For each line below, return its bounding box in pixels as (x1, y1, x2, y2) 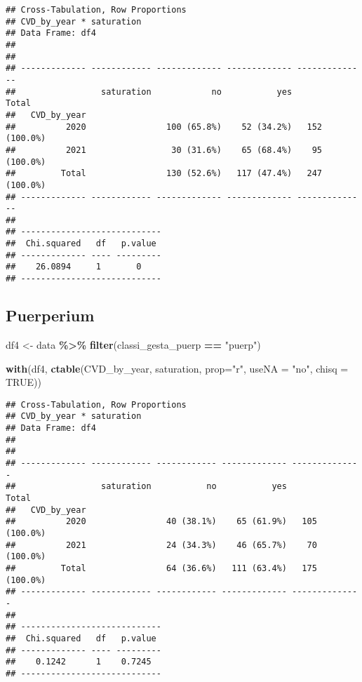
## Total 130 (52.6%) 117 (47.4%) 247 (6, 168, 323, 179)
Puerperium (6, 305, 95, 326)
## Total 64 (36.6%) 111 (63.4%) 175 (6, 563, 317, 573)
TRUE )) (6, 375, 41, 389)
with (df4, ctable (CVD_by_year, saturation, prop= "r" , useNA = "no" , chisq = (6, 361, 349, 375)
